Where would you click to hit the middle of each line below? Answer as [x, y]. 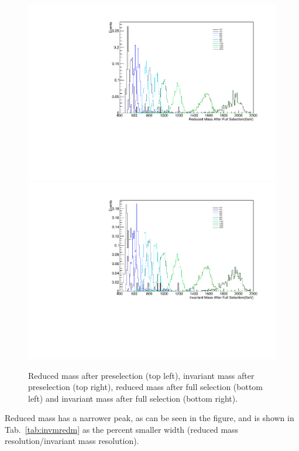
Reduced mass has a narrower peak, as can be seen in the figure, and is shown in [149, 418]
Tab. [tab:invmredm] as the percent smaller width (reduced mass [122, 429]
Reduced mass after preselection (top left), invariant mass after [141, 375]
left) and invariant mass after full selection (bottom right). [133, 398]
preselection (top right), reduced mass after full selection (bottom [146, 387]
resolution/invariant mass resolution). [72, 441]
